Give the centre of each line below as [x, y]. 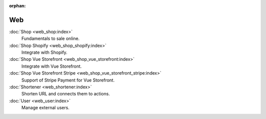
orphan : [17, 6]
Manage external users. [46, 108]
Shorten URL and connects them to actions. [66, 94]
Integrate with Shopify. [44, 52]
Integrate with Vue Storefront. [52, 66]
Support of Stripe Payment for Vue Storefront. [68, 80]
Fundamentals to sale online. [50, 39]
